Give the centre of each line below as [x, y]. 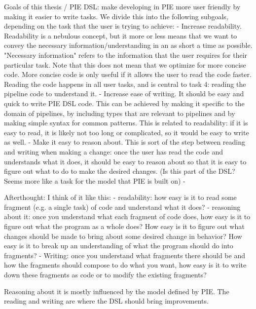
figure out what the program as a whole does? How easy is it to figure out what [124, 226]
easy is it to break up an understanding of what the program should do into [119, 246]
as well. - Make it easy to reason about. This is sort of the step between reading [125, 142]
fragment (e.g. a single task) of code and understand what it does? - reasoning [122, 207]
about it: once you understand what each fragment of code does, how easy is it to [127, 216]
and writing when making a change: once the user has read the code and [113, 151]
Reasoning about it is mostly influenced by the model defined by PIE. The [117, 291]
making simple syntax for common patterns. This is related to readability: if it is [126, 123]
